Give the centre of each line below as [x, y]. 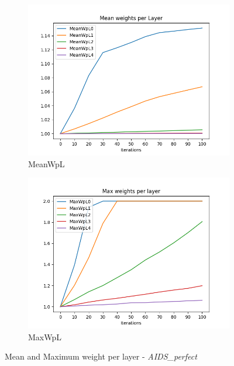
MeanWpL [47, 163]
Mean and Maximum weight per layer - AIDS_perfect [101, 356]
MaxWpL [45, 336]
